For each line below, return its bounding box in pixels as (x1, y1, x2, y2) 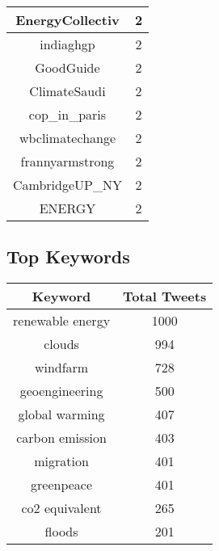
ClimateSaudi (29, 82, 106, 100)
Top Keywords (6, 244, 130, 269)
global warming (18, 405, 105, 424)
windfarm (34, 358, 89, 377)
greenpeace (31, 475, 93, 494)
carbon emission (16, 428, 107, 448)
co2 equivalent (21, 498, 102, 518)
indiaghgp (40, 35, 95, 53)
